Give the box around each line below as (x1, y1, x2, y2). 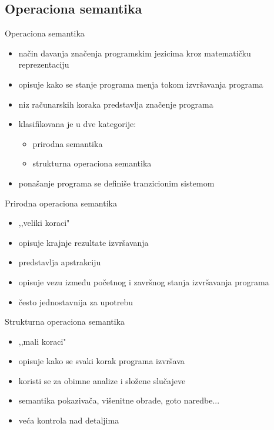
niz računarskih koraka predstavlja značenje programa (18, 98, 213, 110)
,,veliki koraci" (18, 216, 70, 229)
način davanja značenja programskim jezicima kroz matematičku (18, 46, 251, 59)
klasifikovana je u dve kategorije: (18, 118, 136, 130)
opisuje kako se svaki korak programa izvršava (18, 355, 185, 367)
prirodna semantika (32, 137, 103, 149)
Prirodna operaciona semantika (5, 196, 117, 209)
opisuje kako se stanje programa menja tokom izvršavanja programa (18, 78, 263, 90)
